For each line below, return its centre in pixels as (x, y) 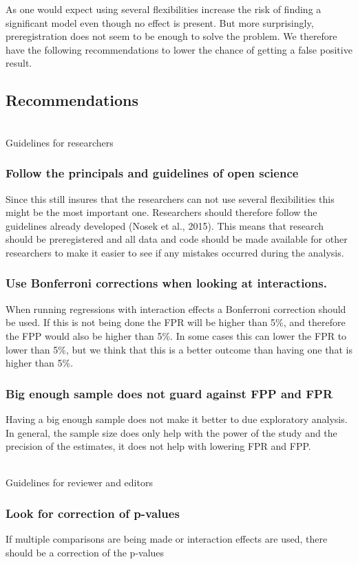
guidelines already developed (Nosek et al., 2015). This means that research (165, 225)
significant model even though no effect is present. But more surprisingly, (160, 22)
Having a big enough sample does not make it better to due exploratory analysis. (177, 419)
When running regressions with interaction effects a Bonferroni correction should (176, 308)
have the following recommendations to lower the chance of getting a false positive (179, 49)
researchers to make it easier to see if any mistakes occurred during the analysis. (175, 252)
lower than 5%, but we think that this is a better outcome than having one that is (179, 349)
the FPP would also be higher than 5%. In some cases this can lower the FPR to (176, 335)
